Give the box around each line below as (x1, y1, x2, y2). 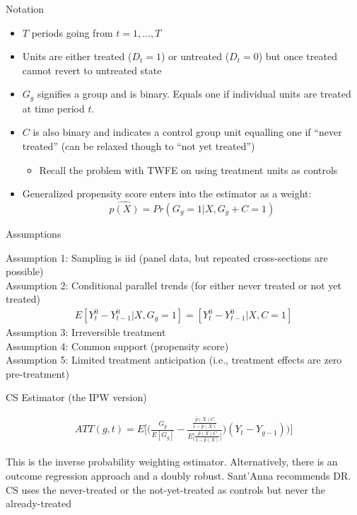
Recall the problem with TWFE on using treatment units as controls (39, 162, 338, 177)
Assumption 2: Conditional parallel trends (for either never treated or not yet (6, 277, 341, 292)
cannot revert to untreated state (22, 62, 162, 77)
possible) (6, 264, 44, 279)
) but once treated (258, 49, 337, 64)
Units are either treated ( (22, 49, 132, 64)
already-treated (6, 496, 72, 511)
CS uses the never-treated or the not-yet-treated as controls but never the (6, 482, 325, 497)
